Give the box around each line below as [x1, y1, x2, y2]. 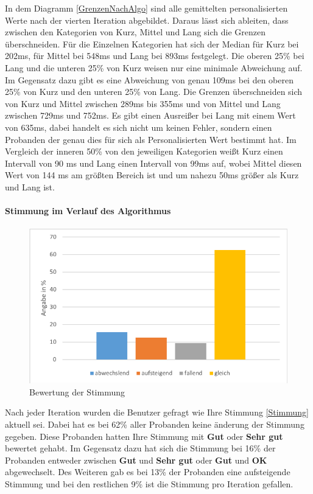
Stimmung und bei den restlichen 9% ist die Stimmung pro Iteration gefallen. [5, 477, 294, 490]
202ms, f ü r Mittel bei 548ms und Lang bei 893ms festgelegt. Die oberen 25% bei [5, 49, 304, 62]
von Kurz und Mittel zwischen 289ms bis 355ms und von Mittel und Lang [5, 97, 281, 110]
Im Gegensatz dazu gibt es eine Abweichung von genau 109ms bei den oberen [5, 73, 294, 86]
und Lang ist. [5, 180, 55, 193]
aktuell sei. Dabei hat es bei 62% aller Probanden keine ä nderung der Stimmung [5, 417, 304, 430]
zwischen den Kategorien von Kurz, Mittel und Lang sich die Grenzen [5, 26, 266, 38]
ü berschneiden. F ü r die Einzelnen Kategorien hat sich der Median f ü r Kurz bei [5, 37, 299, 50]
